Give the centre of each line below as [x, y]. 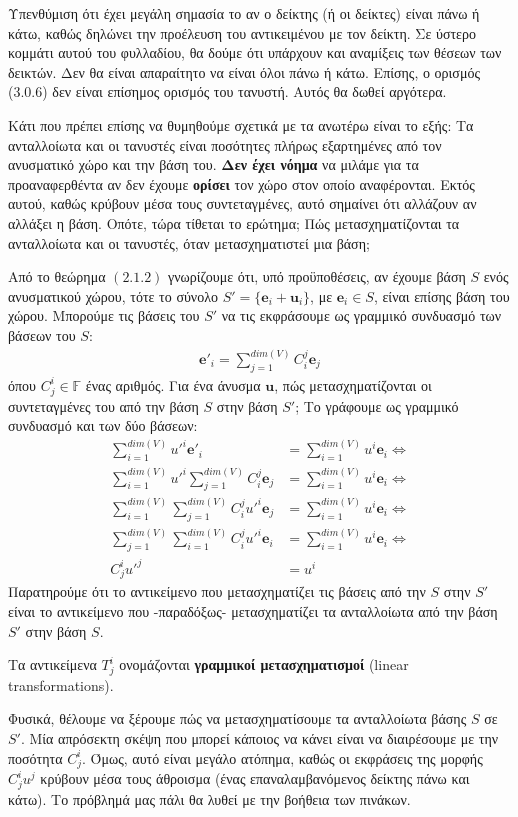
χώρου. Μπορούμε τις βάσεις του [104, 315]
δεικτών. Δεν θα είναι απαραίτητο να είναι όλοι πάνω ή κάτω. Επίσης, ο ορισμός [244, 71]
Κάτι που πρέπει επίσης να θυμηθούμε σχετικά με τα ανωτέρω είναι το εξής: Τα [241, 124]
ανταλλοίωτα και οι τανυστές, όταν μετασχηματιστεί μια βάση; [189, 242]
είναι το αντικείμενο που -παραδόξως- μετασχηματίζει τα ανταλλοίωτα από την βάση [253, 610]
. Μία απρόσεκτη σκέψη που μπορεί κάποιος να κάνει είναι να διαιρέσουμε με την [259, 738]
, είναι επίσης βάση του [441, 295]
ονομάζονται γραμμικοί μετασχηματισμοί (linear [264, 664]
